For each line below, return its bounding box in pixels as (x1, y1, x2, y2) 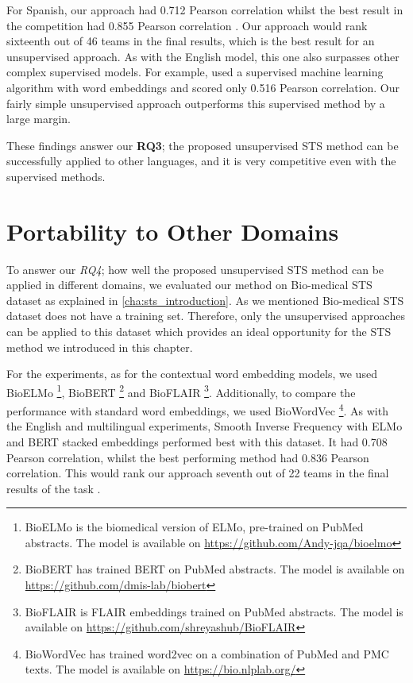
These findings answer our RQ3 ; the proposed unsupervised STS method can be (6, 137, 399, 153)
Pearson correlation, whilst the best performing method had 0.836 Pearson (6, 449, 369, 465)
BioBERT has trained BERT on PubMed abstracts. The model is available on (25, 561, 405, 577)
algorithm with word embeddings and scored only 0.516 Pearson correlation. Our (6, 79, 400, 95)
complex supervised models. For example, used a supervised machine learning (6, 64, 384, 80)
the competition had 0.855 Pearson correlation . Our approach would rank (6, 17, 368, 33)
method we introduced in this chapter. (6, 338, 193, 355)
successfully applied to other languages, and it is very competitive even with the (6, 152, 396, 169)
